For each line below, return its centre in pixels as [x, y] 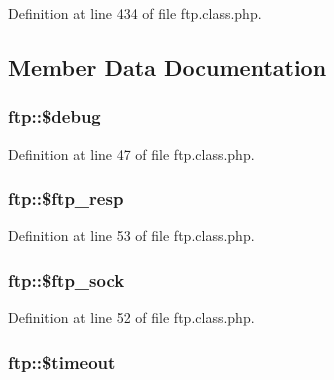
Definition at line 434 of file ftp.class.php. [135, 13]
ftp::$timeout [62, 361]
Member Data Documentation [167, 66]
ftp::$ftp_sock [66, 279]
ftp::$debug [54, 116]
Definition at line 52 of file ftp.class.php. [131, 317]
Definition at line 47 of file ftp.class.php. [131, 153]
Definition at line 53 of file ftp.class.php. [131, 235]
